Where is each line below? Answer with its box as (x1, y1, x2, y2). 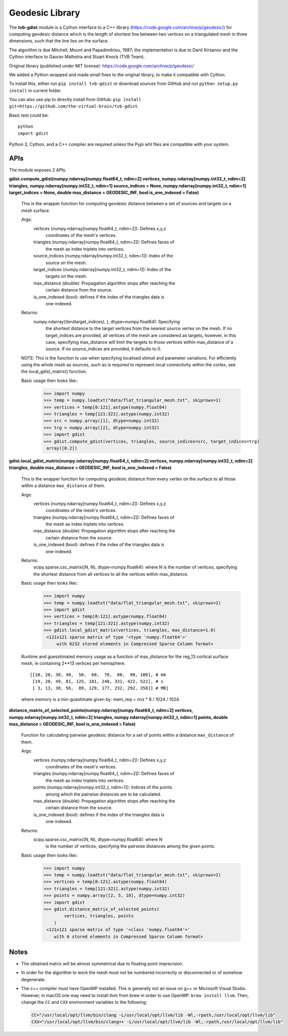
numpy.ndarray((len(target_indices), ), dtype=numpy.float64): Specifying (33, 318, 180, 324)
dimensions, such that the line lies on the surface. (9, 38, 109, 44)
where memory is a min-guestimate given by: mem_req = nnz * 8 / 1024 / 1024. (21, 696, 180, 702)
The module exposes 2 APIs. (9, 167, 67, 173)
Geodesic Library (9, 7, 80, 18)
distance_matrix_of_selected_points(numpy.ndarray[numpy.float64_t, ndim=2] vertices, (9, 707, 193, 713)
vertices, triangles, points (64, 913, 134, 919)
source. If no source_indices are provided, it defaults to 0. (45, 346, 162, 352)
